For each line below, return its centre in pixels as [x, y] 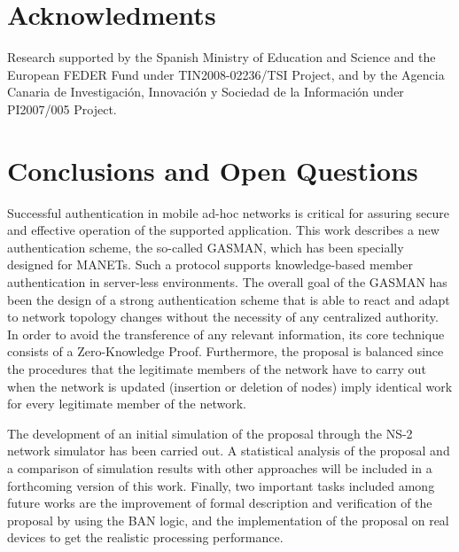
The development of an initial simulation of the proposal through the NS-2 [210, 433]
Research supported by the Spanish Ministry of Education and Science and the [222, 57]
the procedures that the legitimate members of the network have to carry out [217, 368]
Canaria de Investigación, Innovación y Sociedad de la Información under [206, 92]
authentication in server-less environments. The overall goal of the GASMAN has [227, 282]
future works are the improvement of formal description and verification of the [220, 503]
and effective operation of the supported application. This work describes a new [223, 230]
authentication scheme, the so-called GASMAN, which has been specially [206, 247]
